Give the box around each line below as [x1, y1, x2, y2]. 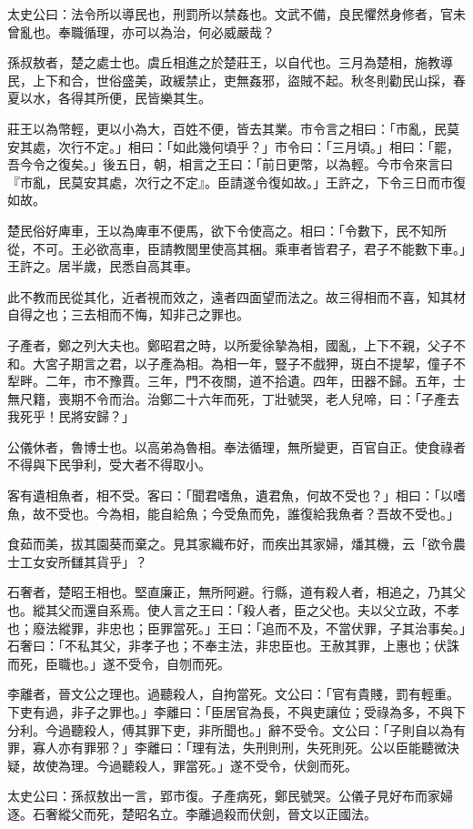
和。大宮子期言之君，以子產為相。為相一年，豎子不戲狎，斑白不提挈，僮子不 [7, 353, 466, 372]
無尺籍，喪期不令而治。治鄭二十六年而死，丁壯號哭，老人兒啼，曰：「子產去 [7, 389, 459, 408]
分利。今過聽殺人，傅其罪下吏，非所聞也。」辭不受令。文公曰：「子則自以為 [7, 720, 453, 739]
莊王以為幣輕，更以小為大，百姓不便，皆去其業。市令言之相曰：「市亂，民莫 [7, 118, 459, 137]
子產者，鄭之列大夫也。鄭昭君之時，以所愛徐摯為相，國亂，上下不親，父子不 [7, 335, 466, 354]
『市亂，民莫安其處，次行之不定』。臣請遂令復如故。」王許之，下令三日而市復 [7, 172, 466, 191]
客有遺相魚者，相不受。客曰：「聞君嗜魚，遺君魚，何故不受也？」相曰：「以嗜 [7, 486, 466, 505]
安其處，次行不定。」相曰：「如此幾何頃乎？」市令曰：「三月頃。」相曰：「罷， [7, 136, 459, 156]
